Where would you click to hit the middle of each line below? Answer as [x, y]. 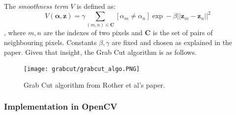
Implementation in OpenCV [61, 106]
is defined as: [96, 6]
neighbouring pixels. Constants [50, 42]
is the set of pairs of [183, 33]
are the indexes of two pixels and [93, 33]
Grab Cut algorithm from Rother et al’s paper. [94, 84]
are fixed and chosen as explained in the [172, 42]
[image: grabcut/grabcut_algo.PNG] [82, 69]
